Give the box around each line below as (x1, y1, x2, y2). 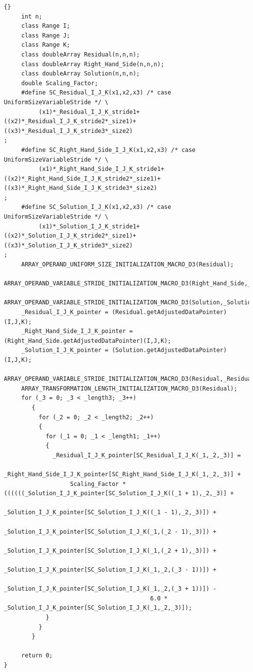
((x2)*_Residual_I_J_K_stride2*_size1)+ (4, 118, 137, 125)
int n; (21, 13, 42, 20)
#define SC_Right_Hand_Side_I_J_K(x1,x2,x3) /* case (21, 146, 196, 153)
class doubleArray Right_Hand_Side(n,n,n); (21, 60, 164, 68)
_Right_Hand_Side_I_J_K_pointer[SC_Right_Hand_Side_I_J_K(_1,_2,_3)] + (4, 471, 241, 478)
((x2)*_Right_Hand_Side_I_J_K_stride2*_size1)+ (4, 175, 161, 182)
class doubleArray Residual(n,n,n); (21, 51, 140, 58)
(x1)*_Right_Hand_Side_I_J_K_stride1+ (38, 166, 164, 173)
